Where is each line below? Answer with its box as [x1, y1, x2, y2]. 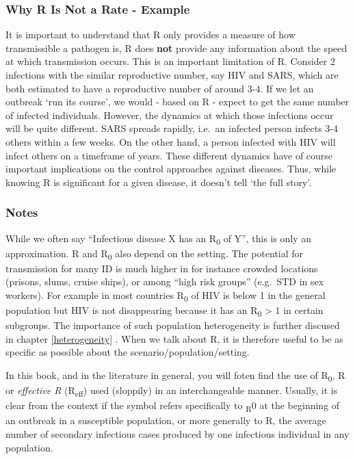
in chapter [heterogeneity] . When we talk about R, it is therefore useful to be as [5, 331, 343, 345]
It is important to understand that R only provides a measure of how [5, 27, 295, 42]
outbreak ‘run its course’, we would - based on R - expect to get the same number [5, 94, 350, 109]
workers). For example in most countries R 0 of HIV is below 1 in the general [5, 288, 326, 304]
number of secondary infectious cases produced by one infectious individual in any [5, 427, 350, 441]
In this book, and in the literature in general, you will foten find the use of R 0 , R [5, 368, 345, 384]
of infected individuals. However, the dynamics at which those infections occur [5, 107, 334, 122]
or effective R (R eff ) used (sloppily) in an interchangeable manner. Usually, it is [5, 383, 338, 399]
